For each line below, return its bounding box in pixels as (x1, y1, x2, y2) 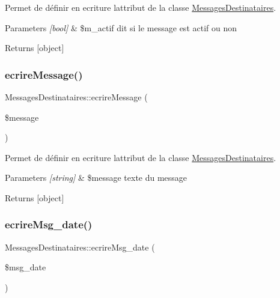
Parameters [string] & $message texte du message (5, 171, 187, 184)
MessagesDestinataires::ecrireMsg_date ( (5, 240, 155, 253)
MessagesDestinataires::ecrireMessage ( (5, 91, 148, 103)
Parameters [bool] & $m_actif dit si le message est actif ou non (5, 21, 237, 34)
